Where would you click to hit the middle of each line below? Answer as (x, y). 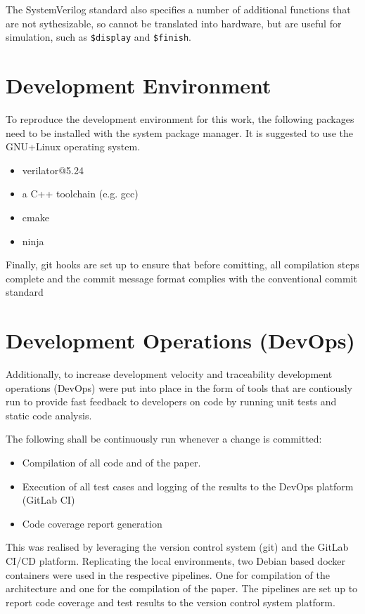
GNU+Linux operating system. (73, 146)
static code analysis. (49, 415)
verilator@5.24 (53, 170)
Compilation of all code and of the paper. (111, 462)
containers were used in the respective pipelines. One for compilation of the (168, 574)
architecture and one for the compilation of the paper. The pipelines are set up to (182, 588)
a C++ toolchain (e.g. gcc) (80, 194)
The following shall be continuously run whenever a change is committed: (164, 439)
